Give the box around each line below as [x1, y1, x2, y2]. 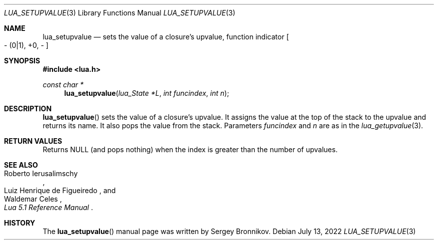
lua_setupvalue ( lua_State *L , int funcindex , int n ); [64, 89, 229, 97]
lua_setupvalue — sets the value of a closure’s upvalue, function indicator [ [42, 32, 289, 41]
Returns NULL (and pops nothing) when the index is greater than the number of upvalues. [42, 145, 338, 154]
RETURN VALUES [4, 137, 62, 145]
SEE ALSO [4, 161, 38, 169]
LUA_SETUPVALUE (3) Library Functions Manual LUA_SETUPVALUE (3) [4, 8, 235, 17]
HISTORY [4, 219, 35, 227]
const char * [42, 80, 84, 89]
